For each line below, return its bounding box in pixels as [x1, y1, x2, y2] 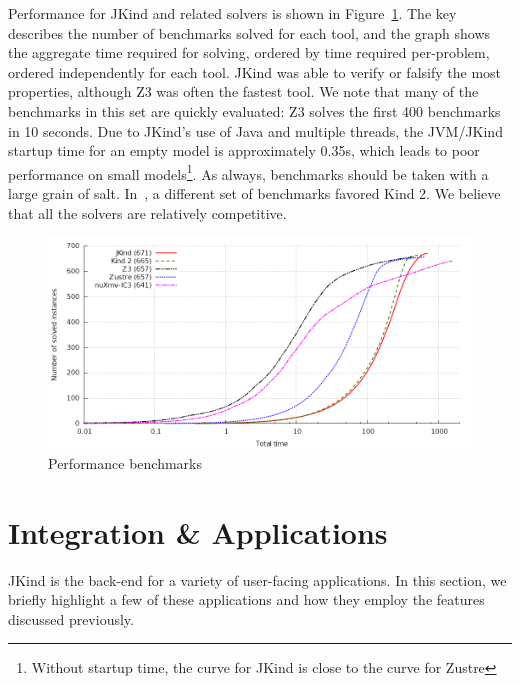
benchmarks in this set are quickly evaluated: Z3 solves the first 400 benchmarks [8, 100, 501, 121]
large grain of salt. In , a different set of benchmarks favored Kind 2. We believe [8, 183, 501, 203]
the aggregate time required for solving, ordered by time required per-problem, [8, 42, 490, 63]
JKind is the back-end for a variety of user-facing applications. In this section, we [8, 569, 507, 590]
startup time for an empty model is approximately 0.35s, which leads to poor [8, 140, 480, 161]
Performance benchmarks [48, 452, 202, 473]
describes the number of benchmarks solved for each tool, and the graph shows [8, 22, 491, 43]
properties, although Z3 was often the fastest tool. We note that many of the [8, 81, 479, 102]
